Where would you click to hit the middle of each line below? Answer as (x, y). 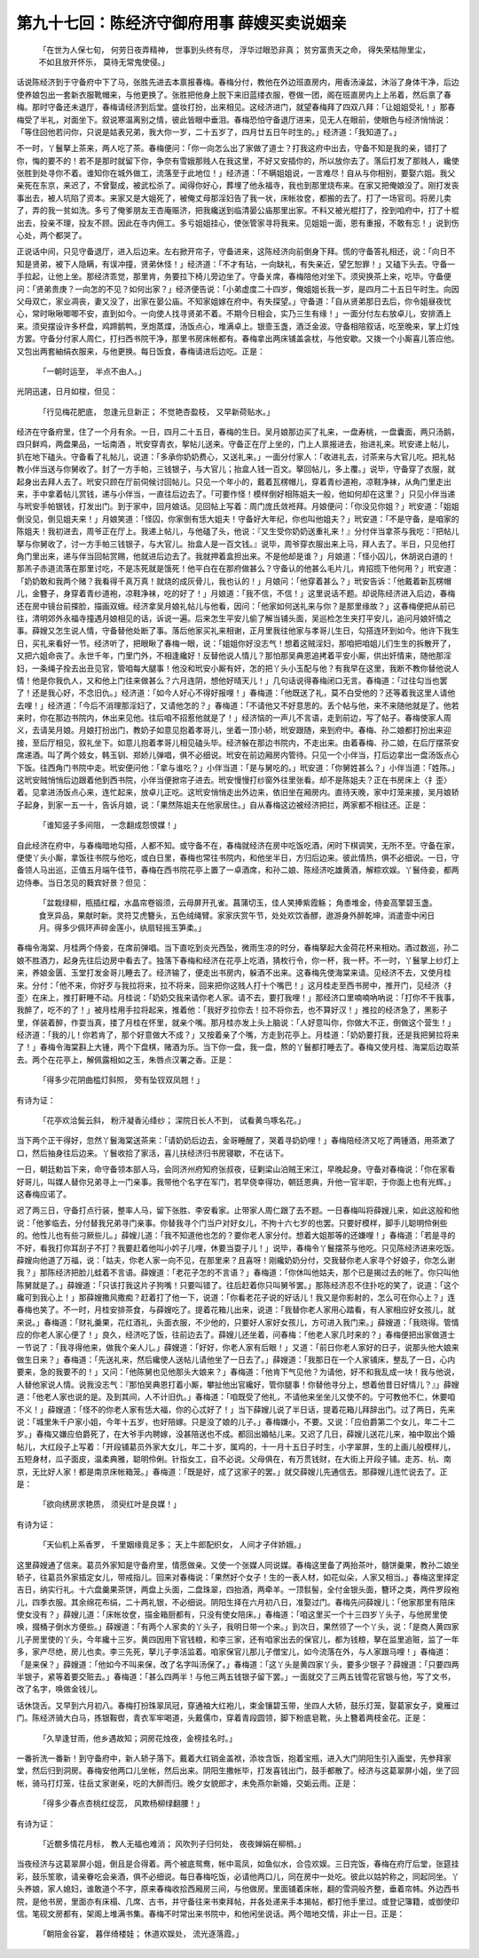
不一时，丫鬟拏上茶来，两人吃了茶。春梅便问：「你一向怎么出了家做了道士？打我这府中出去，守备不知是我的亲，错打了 (232, 148)
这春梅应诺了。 (43, 1194)
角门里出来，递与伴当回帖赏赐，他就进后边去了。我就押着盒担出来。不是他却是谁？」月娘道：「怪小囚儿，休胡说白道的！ (236, 556)
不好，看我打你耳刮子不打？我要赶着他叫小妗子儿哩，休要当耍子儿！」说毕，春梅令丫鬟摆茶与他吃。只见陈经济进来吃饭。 (238, 1247)
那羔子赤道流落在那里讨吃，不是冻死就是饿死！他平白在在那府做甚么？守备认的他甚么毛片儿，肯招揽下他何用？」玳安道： (238, 569)
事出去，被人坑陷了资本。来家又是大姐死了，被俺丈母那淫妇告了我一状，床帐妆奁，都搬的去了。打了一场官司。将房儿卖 (234, 198)
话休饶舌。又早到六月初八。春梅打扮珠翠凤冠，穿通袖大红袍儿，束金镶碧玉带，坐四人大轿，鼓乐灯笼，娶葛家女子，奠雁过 (238, 1705)
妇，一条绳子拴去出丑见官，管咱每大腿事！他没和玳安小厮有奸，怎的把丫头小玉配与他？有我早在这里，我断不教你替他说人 (238, 668)
